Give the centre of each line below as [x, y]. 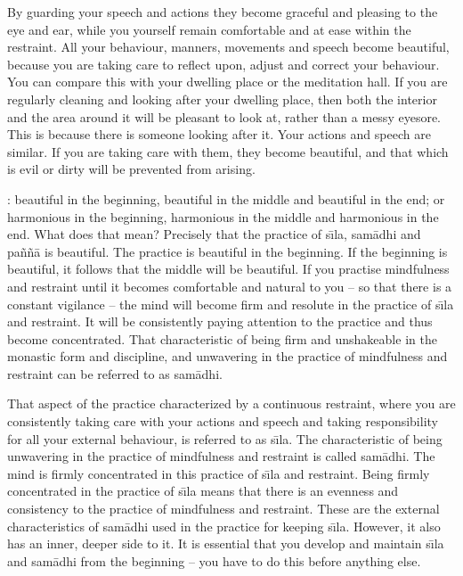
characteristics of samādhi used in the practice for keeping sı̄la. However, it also [224, 526]
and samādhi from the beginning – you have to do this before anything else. [214, 560]
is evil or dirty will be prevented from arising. [131, 169]
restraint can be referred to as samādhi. [115, 373]
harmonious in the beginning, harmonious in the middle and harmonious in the [223, 216]
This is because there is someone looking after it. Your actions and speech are [219, 134]
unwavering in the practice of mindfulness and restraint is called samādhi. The [221, 456]
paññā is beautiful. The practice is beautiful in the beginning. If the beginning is [227, 251]
